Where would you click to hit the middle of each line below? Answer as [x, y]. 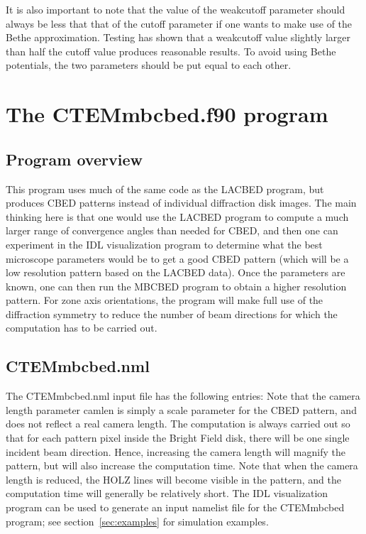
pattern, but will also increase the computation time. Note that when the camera [182, 465]
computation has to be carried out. [82, 328]
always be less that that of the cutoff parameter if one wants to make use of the [179, 23]
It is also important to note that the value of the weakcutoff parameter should [176, 9]
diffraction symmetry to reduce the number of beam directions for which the [172, 314]
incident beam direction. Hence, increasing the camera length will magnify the [176, 451]
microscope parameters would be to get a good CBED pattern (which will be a [177, 258]
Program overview [74, 159]
